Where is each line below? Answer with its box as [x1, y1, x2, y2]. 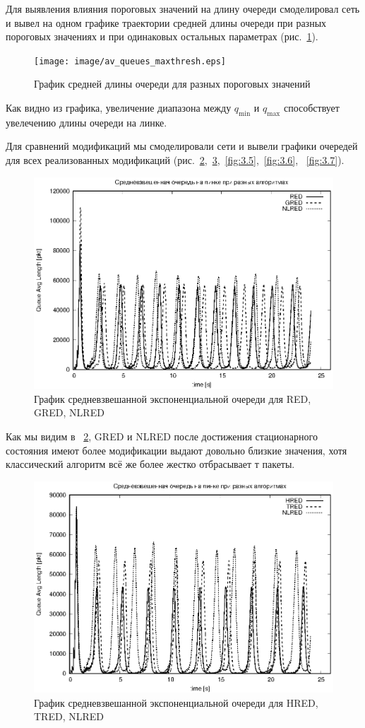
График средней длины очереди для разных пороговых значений [34, 76, 311, 91]
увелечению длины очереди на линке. [6, 115, 167, 129]
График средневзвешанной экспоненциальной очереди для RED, [34, 391, 311, 406]
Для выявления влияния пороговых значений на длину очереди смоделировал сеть [6, 1, 360, 16]
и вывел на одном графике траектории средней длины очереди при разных [6, 15, 327, 30]
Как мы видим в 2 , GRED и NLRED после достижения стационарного [6, 428, 318, 443]
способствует [283, 100, 340, 115]
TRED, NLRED [34, 709, 104, 724]
